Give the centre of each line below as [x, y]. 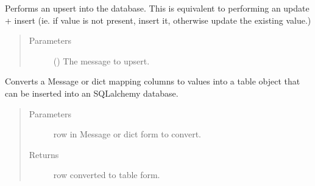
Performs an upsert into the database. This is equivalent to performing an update [157, 8]
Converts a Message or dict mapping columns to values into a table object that [153, 81]
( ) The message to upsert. [101, 60]
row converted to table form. [107, 175]
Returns [44, 154]
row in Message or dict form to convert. [127, 134]
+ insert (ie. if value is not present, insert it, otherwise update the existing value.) [158, 20]
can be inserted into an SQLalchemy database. [92, 93]
